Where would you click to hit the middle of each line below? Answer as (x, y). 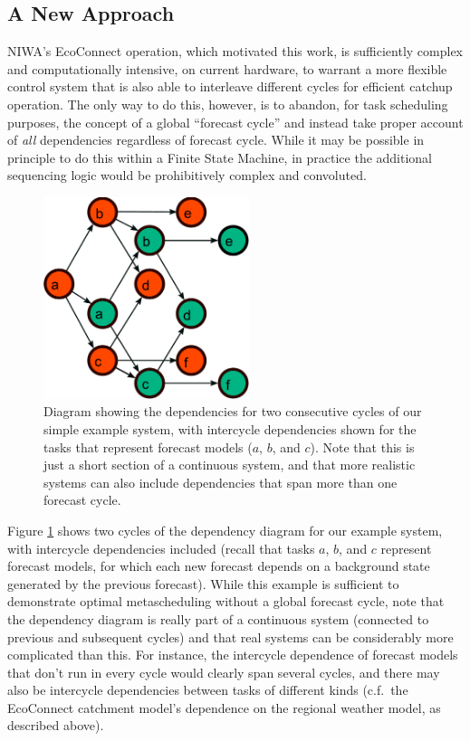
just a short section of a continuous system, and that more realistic (230, 465)
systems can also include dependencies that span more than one (221, 482)
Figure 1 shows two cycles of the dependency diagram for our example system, (225, 530)
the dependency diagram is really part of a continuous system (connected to (218, 618)
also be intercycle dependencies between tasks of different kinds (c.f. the (208, 690)
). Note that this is (362, 446)
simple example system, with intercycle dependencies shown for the (230, 428)
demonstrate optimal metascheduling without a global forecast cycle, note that (226, 601)
